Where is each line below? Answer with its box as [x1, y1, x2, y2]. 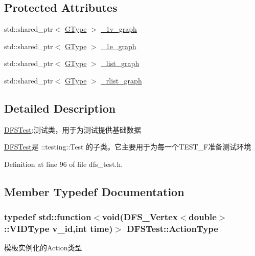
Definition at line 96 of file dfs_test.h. [4, 158, 123, 169]
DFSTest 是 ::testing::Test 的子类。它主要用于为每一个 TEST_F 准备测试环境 [4, 141, 251, 152]
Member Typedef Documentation [4, 183, 184, 199]
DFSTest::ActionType [127, 222, 218, 235]
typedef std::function [4, 210, 91, 223]
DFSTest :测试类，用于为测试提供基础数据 [4, 124, 141, 135]
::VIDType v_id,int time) [4, 222, 113, 235]
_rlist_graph [101, 75, 142, 86]
